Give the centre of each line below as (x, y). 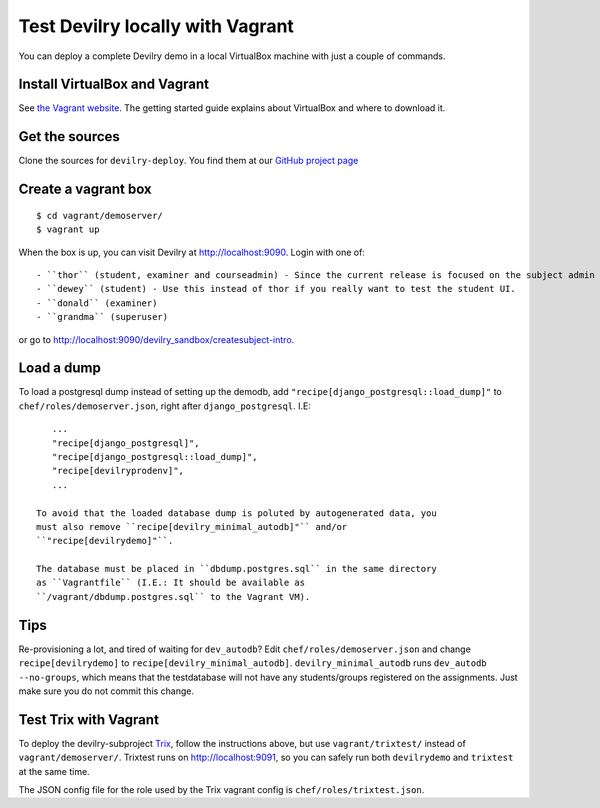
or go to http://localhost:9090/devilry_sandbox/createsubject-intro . (156, 339)
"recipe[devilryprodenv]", (118, 471)
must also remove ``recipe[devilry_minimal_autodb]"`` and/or (192, 526)
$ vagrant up (68, 229)
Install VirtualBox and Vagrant (114, 84)
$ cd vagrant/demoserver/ (100, 215)
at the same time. (54, 771)
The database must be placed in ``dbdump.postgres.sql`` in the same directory (236, 569)
